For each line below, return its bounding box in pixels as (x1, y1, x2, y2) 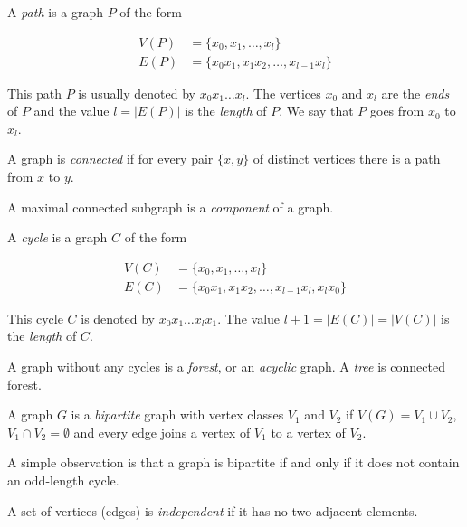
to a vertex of (271, 422, 346, 441)
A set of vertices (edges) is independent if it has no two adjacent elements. (7, 501, 418, 520)
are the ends (381, 83, 450, 102)
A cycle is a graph (7, 228, 108, 247)
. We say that (279, 101, 354, 120)
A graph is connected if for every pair (7, 149, 214, 168)
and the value (33, 101, 110, 120)
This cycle (7, 308, 63, 327)
